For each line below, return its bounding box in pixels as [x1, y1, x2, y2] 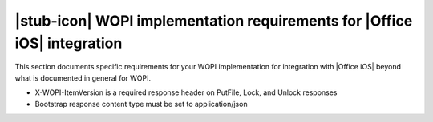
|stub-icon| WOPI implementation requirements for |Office [14, 12, 413, 30]
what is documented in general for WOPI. [14, 73, 152, 83]
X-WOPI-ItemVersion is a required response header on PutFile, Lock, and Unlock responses [34, 88, 338, 97]
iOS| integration [14, 34, 123, 52]
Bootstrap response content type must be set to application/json [34, 99, 248, 108]
